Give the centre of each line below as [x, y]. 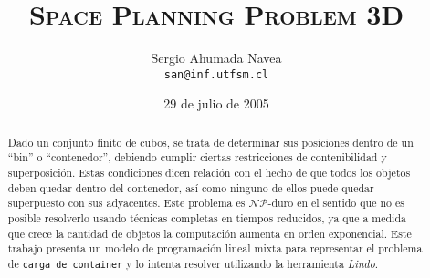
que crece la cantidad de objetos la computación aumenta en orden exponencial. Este [210, 233]
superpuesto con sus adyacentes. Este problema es [126, 203]
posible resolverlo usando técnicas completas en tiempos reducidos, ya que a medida [207, 218]
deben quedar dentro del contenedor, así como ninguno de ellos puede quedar [191, 187]
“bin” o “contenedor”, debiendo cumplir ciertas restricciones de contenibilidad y [197, 157]
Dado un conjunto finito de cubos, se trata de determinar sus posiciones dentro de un [210, 142]
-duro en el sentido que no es [336, 203]
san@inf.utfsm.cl [216, 74]
